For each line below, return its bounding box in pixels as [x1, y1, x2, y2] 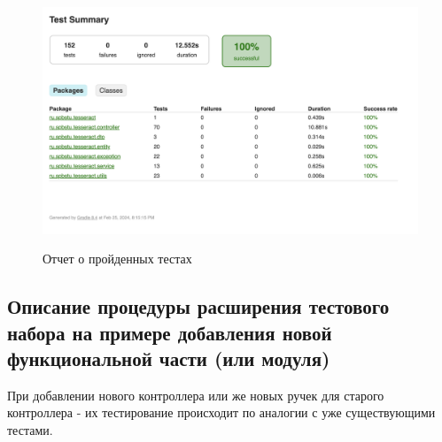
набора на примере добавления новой [7, 318, 332, 346]
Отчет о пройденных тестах [43, 249, 192, 268]
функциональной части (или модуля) [7, 345, 330, 372]
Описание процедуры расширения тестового [7, 293, 390, 320]
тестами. [7, 421, 53, 439]
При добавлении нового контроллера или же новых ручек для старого [7, 385, 384, 404]
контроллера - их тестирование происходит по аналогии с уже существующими [7, 403, 436, 422]
